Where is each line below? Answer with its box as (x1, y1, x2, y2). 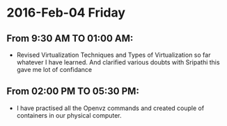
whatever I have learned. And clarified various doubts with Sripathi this (16, 58, 220, 66)
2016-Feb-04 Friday (6, 5, 126, 21)
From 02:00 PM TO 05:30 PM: (6, 85, 140, 98)
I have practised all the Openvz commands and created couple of (16, 104, 205, 112)
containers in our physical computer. (16, 111, 123, 119)
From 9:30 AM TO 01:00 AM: (6, 33, 134, 44)
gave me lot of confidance (16, 66, 93, 73)
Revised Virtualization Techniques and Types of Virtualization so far (16, 51, 211, 59)
